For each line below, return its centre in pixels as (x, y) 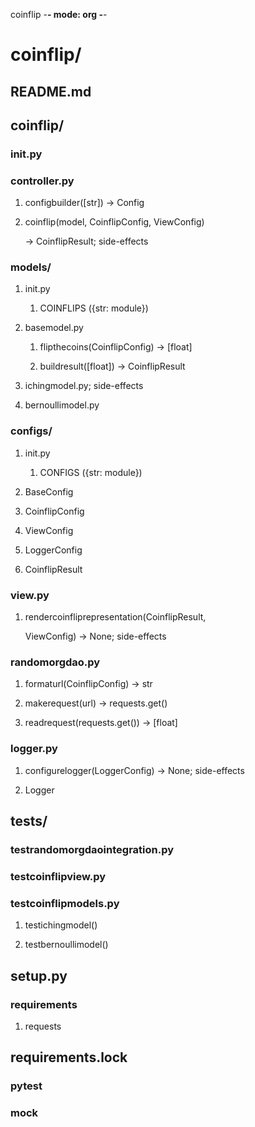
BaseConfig (49, 491)
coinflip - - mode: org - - (59, 14)
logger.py (34, 749)
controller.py (42, 181)
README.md (51, 91)
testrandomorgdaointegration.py (92, 849)
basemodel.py (54, 328)
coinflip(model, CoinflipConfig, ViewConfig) (114, 222)
